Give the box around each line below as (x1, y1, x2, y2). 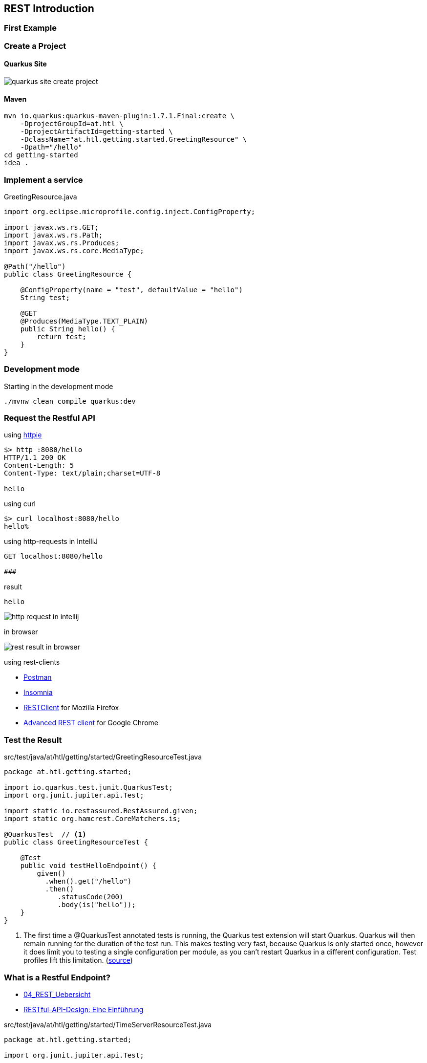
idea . (4, 159, 29, 167)
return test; (37, 332, 86, 341)
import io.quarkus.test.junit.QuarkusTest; (4, 783, 173, 792)
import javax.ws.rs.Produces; (4, 239, 120, 247)
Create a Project (4, 41, 66, 51)
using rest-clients (4, 658, 60, 667)
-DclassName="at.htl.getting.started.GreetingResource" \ (20, 135, 247, 144)
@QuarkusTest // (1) (4, 830, 86, 839)
